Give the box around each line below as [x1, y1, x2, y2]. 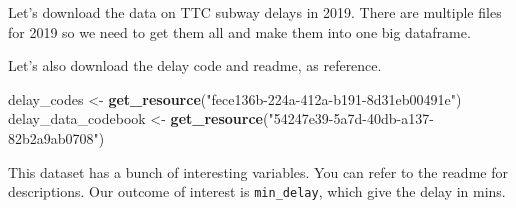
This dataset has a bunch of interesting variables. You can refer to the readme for [8, 161, 508, 182]
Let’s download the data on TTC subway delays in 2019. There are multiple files [8, 2, 502, 22]
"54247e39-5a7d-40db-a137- [268, 108, 434, 129]
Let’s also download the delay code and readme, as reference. [8, 55, 382, 76]
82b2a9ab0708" [8, 127, 99, 148]
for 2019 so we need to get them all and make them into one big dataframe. [8, 21, 471, 42]
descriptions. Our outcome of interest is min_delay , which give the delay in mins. [8, 181, 506, 202]
